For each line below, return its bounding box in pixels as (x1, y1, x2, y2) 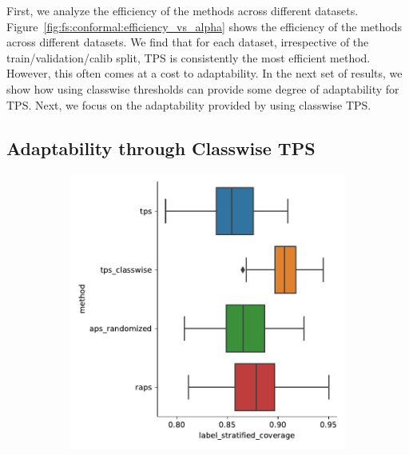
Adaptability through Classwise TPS (6, 135, 316, 160)
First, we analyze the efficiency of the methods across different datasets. (6, 2, 359, 18)
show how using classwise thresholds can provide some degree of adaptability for (6, 80, 399, 97)
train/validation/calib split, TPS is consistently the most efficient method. (6, 49, 371, 66)
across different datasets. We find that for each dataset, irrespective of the (6, 34, 369, 50)
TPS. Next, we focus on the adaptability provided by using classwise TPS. (6, 96, 371, 113)
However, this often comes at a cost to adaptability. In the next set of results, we (6, 65, 403, 82)
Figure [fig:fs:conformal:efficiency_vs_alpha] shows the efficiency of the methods (6, 18, 402, 34)
